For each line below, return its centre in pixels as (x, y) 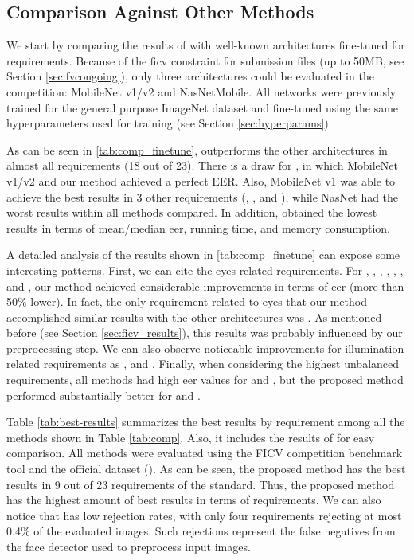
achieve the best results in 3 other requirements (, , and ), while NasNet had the (203, 196)
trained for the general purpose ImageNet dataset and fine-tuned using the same (203, 107)
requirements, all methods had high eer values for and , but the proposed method (205, 380)
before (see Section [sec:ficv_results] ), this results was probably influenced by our (205, 333)
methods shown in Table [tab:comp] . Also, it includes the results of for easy (191, 437)
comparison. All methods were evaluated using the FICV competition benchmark (205, 453)
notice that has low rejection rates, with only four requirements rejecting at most (204, 515)
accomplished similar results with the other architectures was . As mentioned (194, 317)
